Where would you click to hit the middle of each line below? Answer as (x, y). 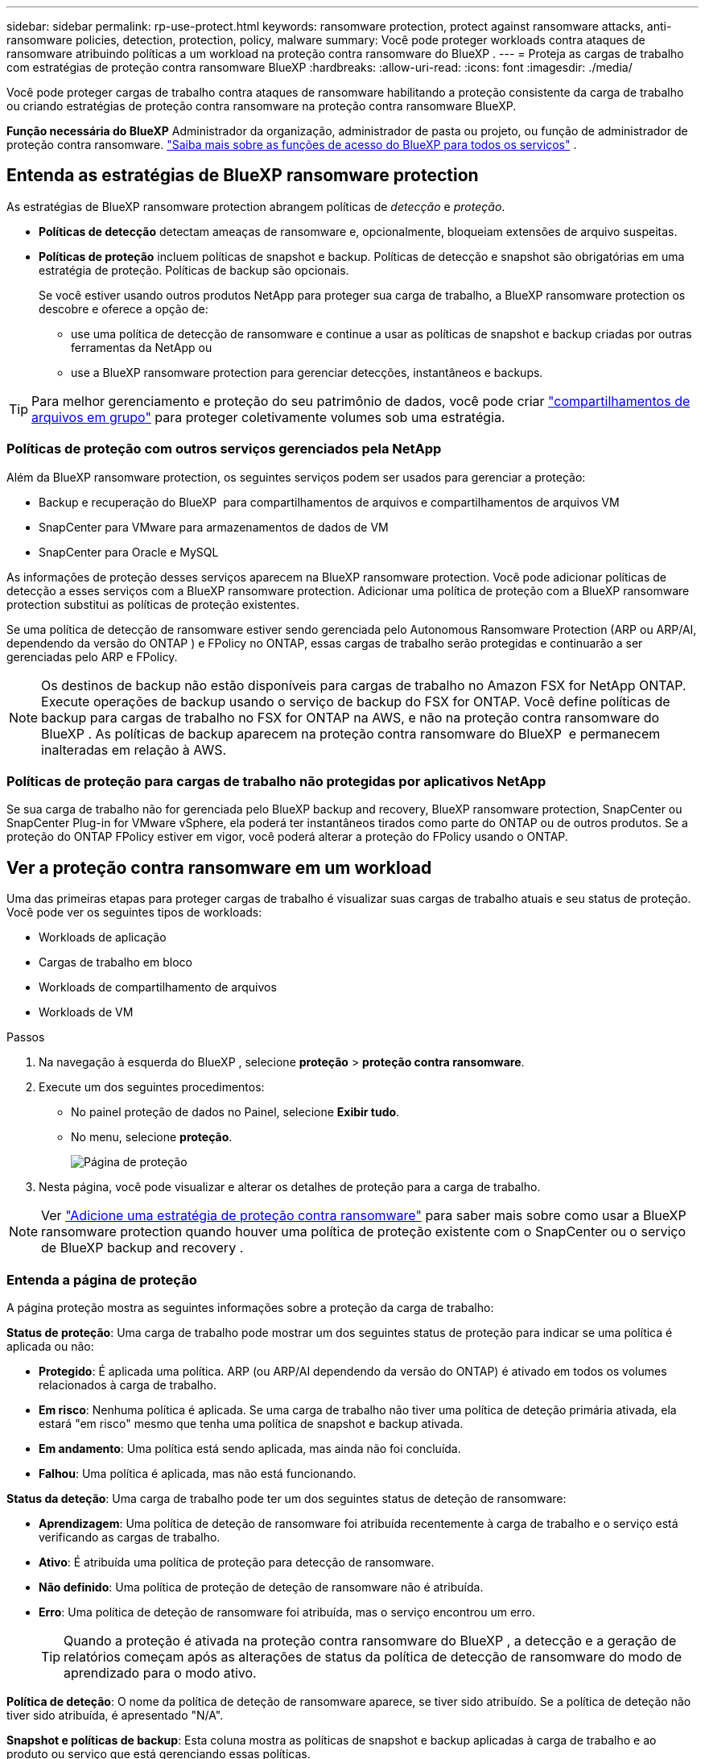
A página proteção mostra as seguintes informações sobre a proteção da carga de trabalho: (250, 1307)
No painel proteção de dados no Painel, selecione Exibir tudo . (235, 1112)
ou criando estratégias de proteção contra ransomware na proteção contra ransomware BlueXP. (262, 106)
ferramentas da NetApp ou (142, 347)
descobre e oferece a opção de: (124, 308)
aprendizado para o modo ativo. (160, 1672)
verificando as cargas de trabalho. (130, 1537)
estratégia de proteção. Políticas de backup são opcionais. (194, 270)
